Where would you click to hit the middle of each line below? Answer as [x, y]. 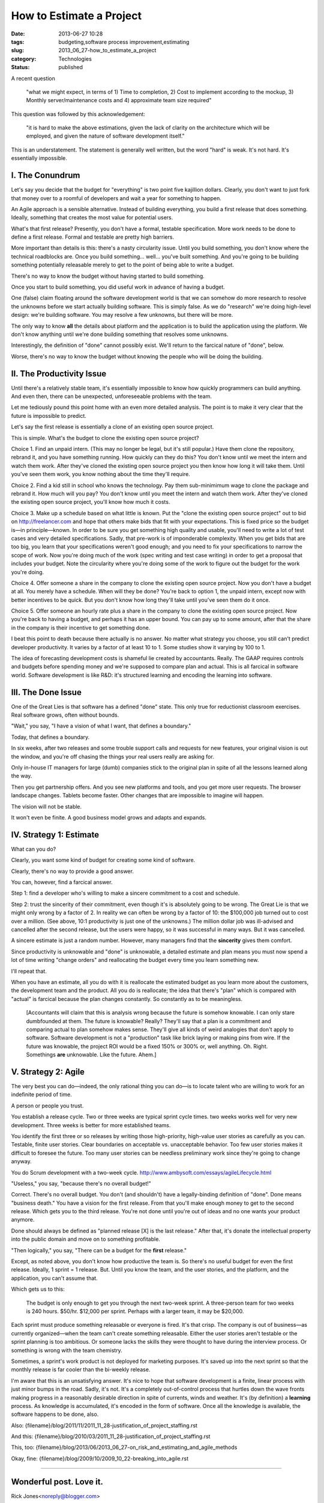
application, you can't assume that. [55, 1278]
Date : [18, 34]
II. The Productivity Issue [59, 374]
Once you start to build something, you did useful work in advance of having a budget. [118, 287]
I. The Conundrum [46, 175]
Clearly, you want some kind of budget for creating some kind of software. [103, 860]
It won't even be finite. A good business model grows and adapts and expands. [109, 817]
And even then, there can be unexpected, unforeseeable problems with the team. [112, 396]
